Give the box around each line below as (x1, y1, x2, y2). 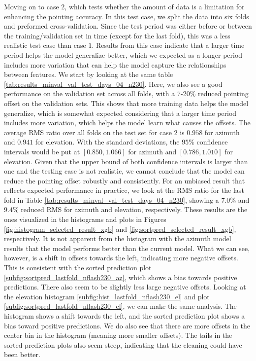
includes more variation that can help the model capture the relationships (4, 59, 226, 70)
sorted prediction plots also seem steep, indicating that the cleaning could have (4, 339, 242, 350)
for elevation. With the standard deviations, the (35, 137, 180, 147)
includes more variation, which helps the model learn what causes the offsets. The (4, 117, 251, 128)
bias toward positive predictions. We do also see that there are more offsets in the (4, 320, 251, 330)
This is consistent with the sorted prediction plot (4, 262, 152, 273)
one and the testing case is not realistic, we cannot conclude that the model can (4, 166, 245, 176)
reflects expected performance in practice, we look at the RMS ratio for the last (4, 185, 244, 195)
